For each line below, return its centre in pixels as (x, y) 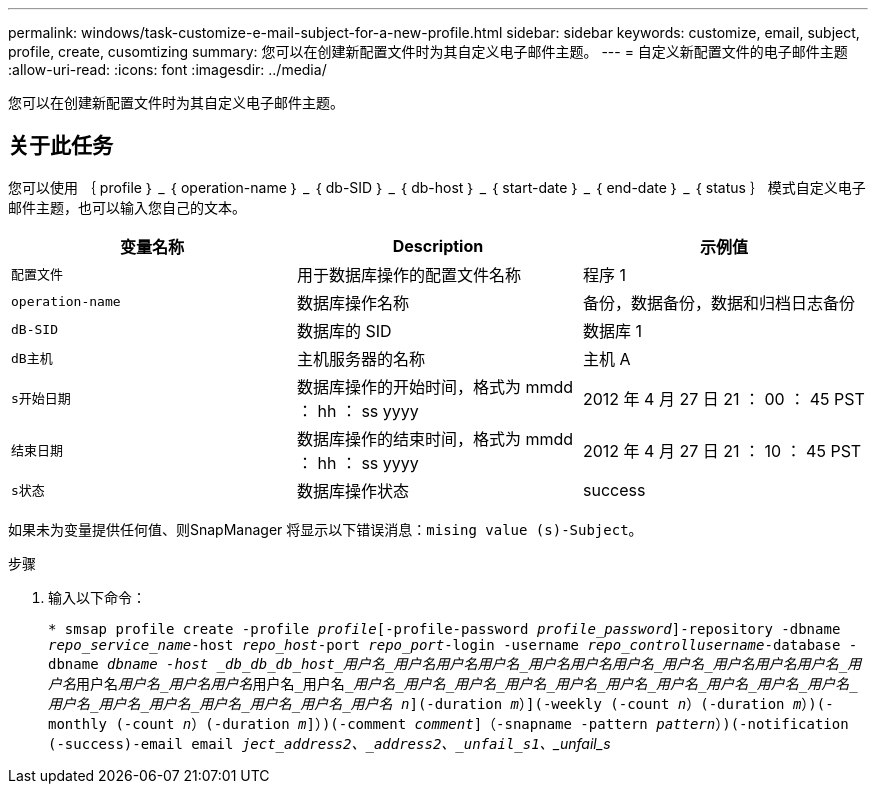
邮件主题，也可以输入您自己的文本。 (127, 207)
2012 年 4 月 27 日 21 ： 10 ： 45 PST (722, 450)
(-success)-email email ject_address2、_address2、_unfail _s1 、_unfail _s (329, 743)
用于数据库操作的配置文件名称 (408, 274)
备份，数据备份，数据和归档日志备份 (718, 302)
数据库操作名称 (352, 302)
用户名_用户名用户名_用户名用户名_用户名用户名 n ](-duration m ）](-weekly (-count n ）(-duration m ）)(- (441, 703)
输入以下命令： (97, 597)
